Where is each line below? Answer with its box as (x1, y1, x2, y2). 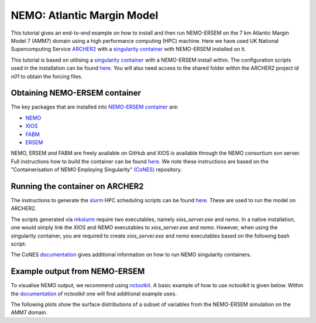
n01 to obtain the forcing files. (11, 73, 83, 80)
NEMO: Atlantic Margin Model (11, 9, 159, 22)
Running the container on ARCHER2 (11, 181, 144, 191)
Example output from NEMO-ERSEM (11, 267, 145, 277)
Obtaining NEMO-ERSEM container (11, 88, 142, 98)
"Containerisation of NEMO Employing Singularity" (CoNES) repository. (11, 166, 182, 173)
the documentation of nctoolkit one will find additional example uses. (11, 290, 177, 297)
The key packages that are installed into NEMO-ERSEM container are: (11, 103, 178, 111)
